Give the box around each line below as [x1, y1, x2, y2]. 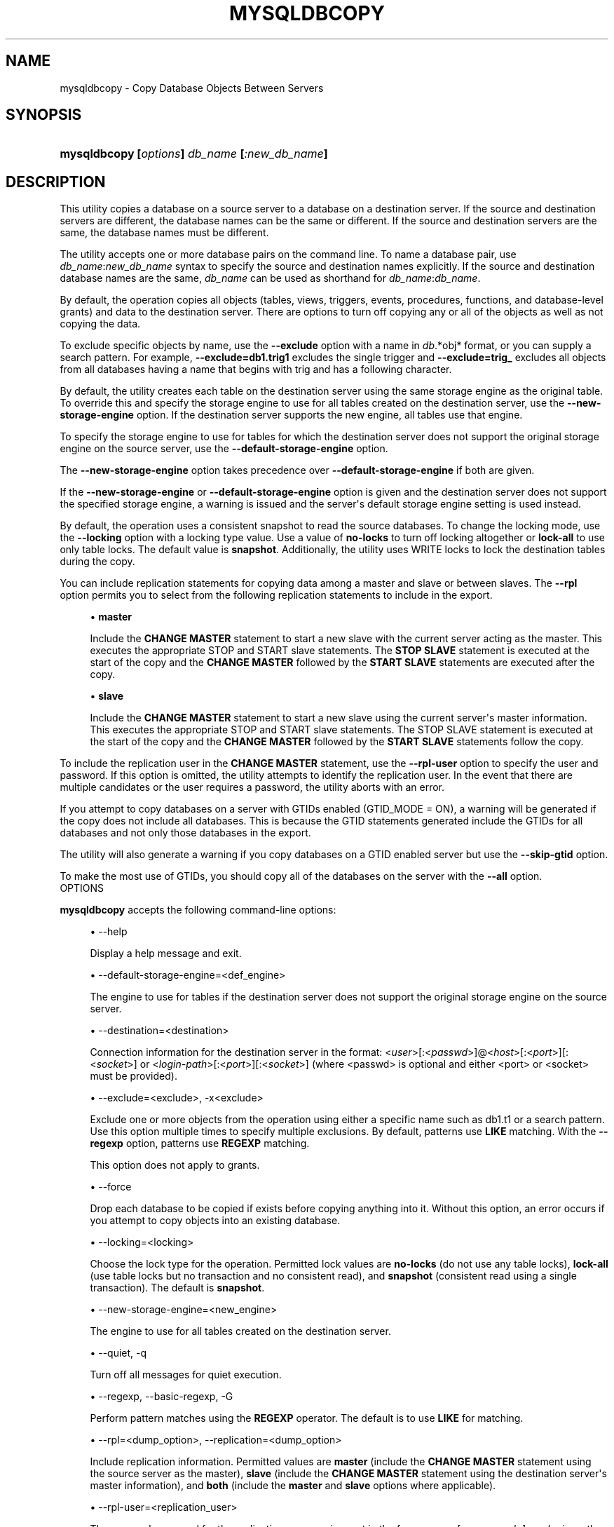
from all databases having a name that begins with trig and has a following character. [60, 363, 452, 376]
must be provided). [90, 1070, 177, 1083]
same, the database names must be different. [60, 226, 269, 239]
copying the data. [60, 318, 141, 330]
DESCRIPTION [6, 172, 106, 191]
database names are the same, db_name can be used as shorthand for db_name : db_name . [60, 272, 481, 285]
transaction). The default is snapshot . [90, 1282, 265, 1294]
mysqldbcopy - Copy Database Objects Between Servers [60, 81, 324, 94]
